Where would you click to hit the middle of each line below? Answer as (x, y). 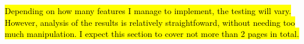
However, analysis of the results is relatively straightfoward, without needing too (150, 22)
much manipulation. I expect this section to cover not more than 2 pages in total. (152, 34)
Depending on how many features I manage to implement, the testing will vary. (148, 11)
